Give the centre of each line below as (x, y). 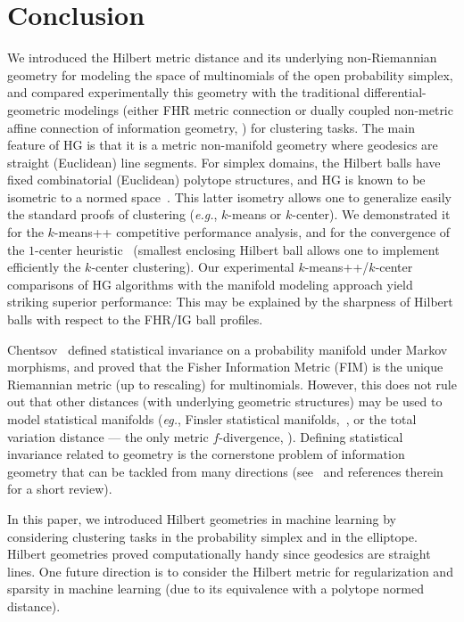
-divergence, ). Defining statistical (311, 436)
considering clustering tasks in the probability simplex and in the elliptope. (212, 536)
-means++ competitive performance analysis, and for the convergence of (252, 232)
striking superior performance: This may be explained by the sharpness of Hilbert (230, 302)
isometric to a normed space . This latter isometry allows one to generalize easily (229, 196)
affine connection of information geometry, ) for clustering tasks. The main (211, 127)
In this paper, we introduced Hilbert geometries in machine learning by (202, 518)
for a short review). (60, 489)
